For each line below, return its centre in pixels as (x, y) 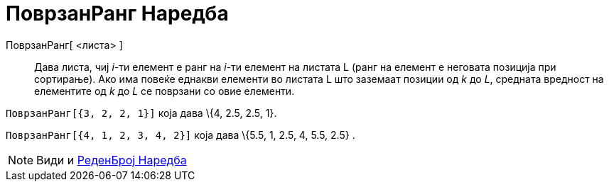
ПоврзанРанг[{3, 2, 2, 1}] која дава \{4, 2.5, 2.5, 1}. (141, 113)
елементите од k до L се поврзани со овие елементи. (165, 91)
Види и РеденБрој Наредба (112, 160)
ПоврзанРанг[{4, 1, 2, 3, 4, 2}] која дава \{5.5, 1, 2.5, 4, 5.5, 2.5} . (180, 135)
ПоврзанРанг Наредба (117, 13)
